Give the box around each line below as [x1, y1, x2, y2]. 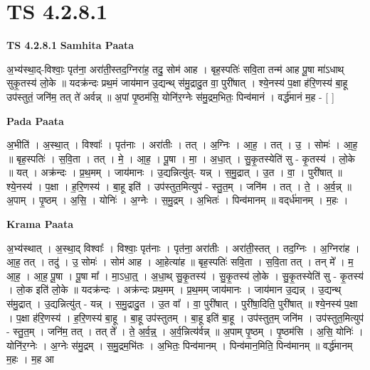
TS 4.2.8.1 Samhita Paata [6, 38, 134, 53]
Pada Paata [6, 113, 64, 128]
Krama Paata [6, 217, 73, 232]
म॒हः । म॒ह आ [6, 352, 54, 366]
